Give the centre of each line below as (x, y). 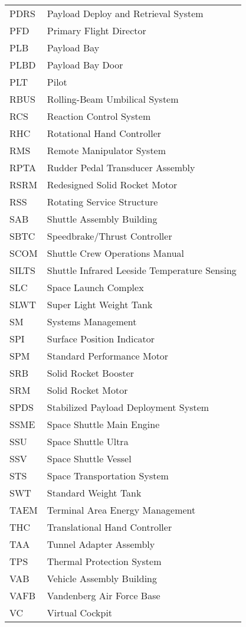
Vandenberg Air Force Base (104, 595)
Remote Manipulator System (106, 150)
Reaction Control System (99, 116)
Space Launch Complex (95, 287)
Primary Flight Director (96, 30)
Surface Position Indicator (101, 339)
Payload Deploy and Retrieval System (125, 13)
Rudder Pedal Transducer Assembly (121, 167)
